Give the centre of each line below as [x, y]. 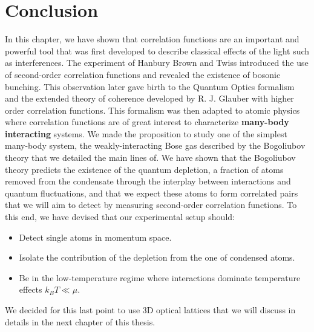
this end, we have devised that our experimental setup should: [120, 217]
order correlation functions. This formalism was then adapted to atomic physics [152, 110]
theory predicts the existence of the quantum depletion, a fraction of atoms [144, 169]
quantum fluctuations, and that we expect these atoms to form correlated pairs [152, 193]
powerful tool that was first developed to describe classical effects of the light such [157, 50]
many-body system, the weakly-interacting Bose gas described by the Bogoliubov [155, 145]
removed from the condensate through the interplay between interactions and [148, 181]
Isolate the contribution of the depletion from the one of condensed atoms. [157, 257]
